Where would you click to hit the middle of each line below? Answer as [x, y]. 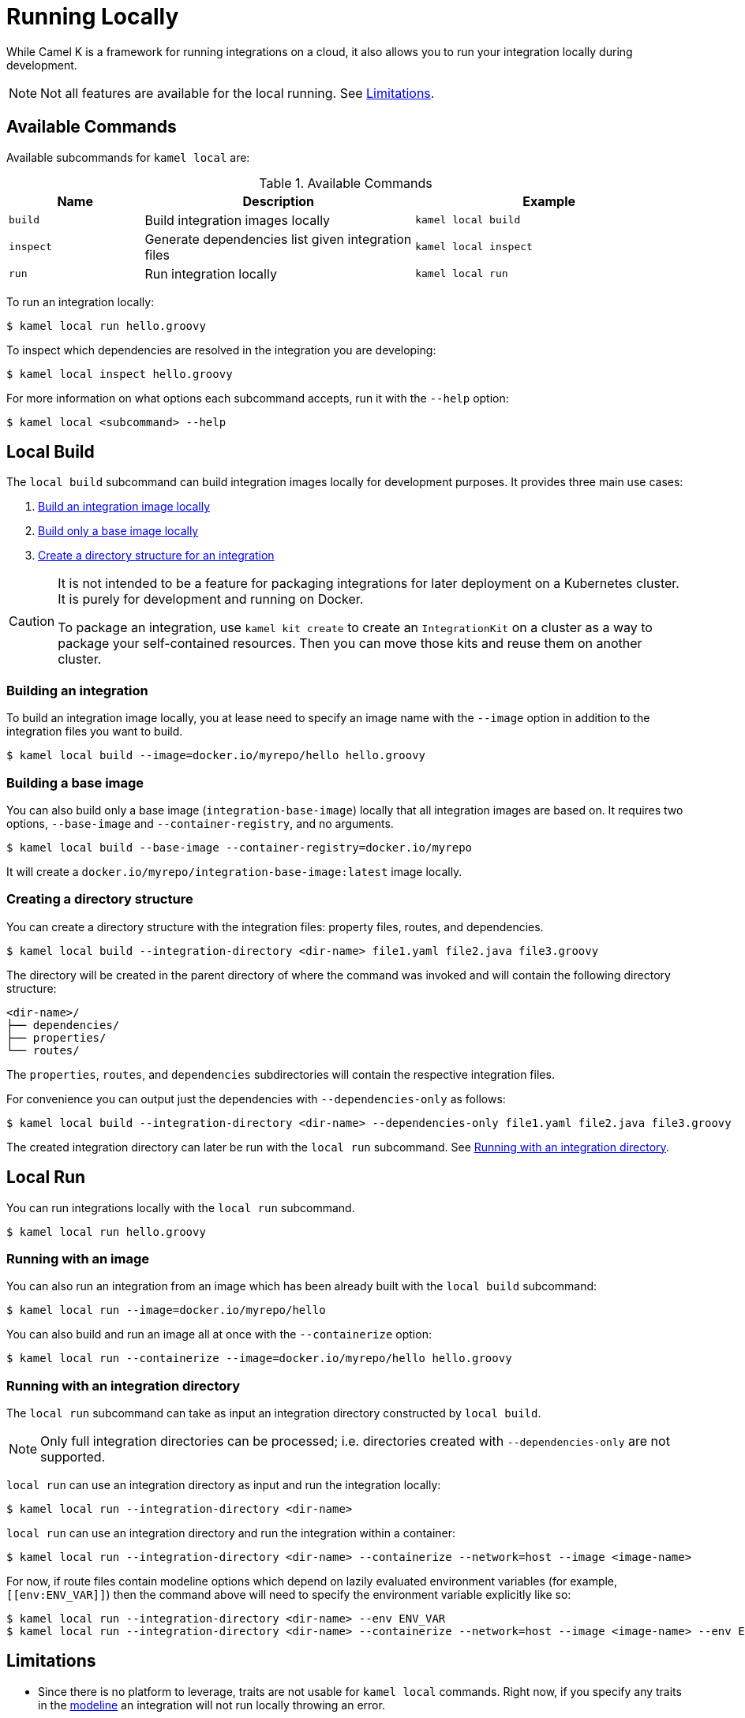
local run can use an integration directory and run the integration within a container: [231, 1533]
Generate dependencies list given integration [278, 239]
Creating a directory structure [100, 899]
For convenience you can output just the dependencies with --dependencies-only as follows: [256, 1099]
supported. [73, 1457]
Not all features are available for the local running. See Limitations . [238, 93]
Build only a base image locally [118, 531]
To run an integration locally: [80, 301]
